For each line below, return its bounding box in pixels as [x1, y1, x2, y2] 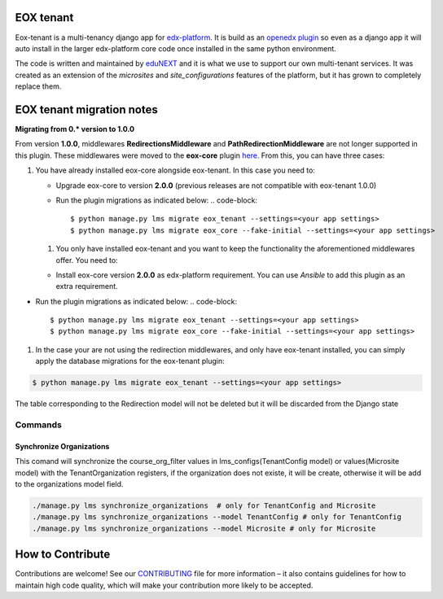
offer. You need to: [55, 255, 118, 265]
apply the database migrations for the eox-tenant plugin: [35, 356, 225, 366]
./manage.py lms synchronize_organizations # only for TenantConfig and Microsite [32, 501, 376, 510]
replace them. [15, 81, 62, 91]
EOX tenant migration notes [15, 103, 158, 116]
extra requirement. [55, 282, 118, 291]
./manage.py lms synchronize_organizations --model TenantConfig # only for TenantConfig [32, 513, 402, 522]
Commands [15, 419, 63, 431]
